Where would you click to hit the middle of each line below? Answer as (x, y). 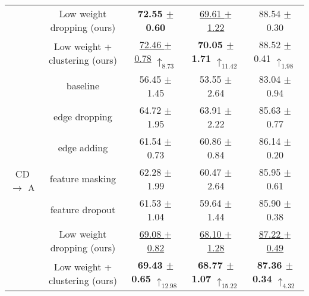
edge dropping (83, 117)
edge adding (83, 148)
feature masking (83, 179)
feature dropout (83, 210)
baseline (83, 86)
